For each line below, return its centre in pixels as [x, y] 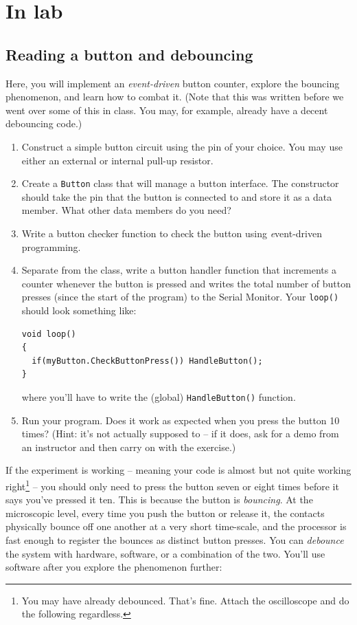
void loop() [49, 334]
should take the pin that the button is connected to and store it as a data [177, 196]
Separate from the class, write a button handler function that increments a [179, 270]
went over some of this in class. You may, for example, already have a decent [167, 110]
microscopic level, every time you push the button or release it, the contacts [165, 513]
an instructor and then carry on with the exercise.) [129, 447]
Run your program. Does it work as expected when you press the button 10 [181, 420]
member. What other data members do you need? [126, 210]
